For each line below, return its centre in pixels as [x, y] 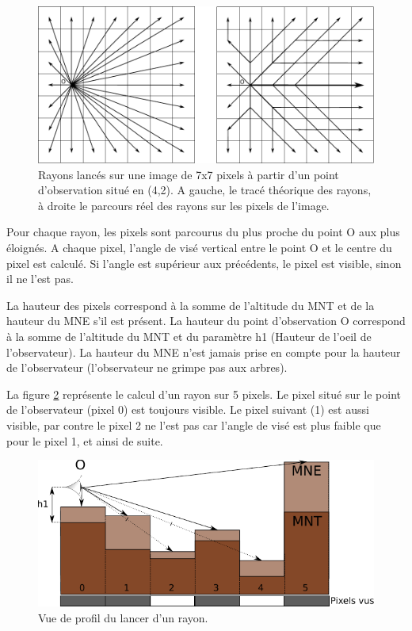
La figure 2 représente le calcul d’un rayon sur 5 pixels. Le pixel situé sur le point [204, 394]
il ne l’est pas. [40, 279]
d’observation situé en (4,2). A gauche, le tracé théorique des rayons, [205, 190]
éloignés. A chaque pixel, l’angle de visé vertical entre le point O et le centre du [199, 247]
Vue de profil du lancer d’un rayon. [123, 617]
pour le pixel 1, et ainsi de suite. [85, 440]
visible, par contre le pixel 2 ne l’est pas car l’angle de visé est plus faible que [194, 424]
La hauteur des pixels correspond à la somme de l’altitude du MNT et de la [191, 305]
